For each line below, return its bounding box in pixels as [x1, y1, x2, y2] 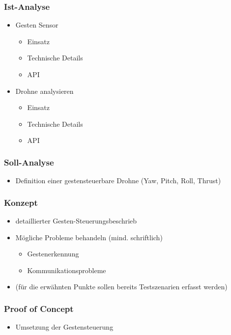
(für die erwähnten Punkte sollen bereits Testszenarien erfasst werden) [15, 281, 228, 292]
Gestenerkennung [27, 249, 79, 259]
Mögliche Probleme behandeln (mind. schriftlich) [15, 232, 163, 242]
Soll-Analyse [4, 156, 54, 168]
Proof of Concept [4, 302, 74, 314]
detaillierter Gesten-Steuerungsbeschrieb [15, 216, 137, 225]
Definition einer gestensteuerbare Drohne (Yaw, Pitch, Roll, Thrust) [15, 175, 221, 186]
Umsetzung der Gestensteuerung [15, 322, 114, 332]
